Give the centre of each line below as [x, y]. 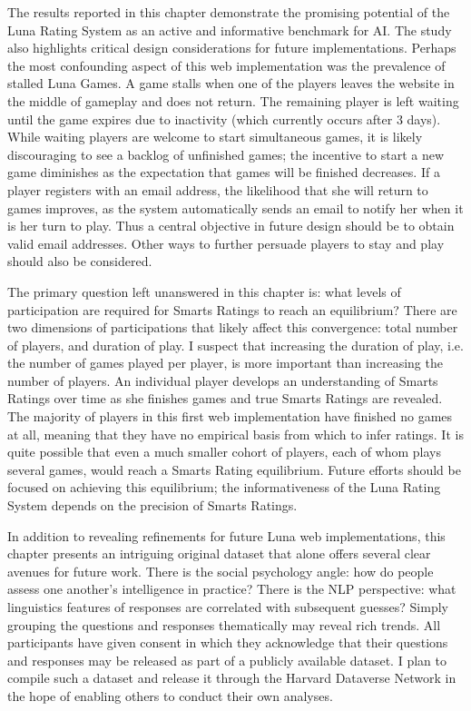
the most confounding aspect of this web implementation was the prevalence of [226, 65]
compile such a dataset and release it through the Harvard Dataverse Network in [232, 678]
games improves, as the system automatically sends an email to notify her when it [235, 207]
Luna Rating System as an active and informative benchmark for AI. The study [230, 30]
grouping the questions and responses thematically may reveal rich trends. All [224, 624]
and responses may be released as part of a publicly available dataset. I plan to [227, 660]
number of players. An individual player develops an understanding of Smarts [223, 380]
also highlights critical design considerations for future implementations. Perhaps [232, 48]
